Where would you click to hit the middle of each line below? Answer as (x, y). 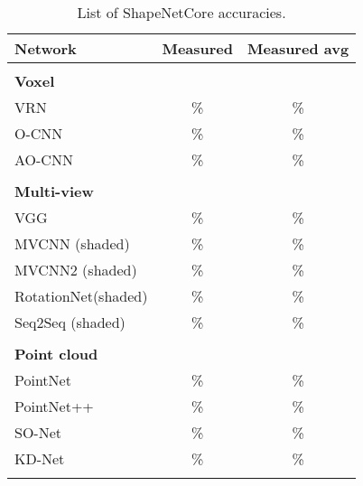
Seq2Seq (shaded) (70, 322)
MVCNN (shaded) (72, 243)
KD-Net (40, 458)
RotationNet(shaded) (81, 296)
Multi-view (54, 191)
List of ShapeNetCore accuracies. (181, 12)
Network (46, 48)
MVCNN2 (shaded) (76, 270)
